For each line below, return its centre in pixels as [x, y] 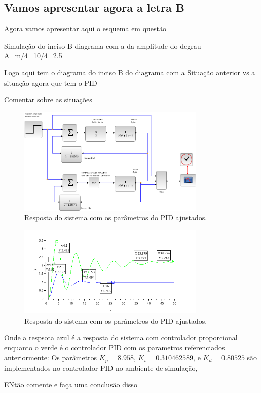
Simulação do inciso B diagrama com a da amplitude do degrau [103, 45]
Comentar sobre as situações [48, 100]
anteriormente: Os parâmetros [51, 357]
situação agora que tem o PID [51, 82]
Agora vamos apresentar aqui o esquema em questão [85, 29]
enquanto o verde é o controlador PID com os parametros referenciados [115, 347]
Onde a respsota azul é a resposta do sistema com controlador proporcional [121, 338]
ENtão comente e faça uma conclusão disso [71, 385]
